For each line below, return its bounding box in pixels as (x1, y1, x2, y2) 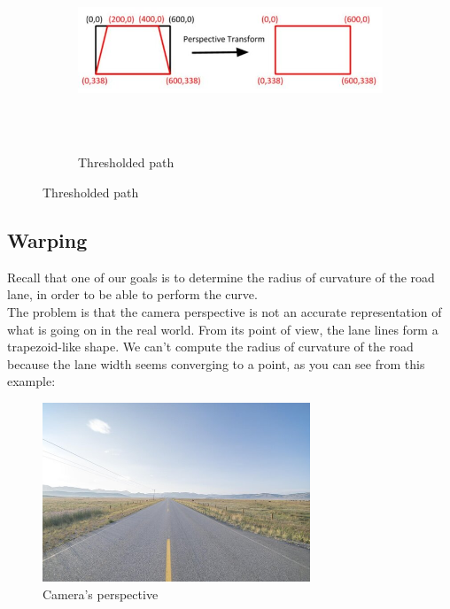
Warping (7, 226, 88, 253)
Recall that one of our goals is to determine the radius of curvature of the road (7, 267, 435, 286)
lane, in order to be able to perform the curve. (7, 285, 258, 304)
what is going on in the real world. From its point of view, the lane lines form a (7, 320, 438, 338)
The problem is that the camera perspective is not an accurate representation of (7, 302, 442, 320)
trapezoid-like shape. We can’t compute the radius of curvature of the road (7, 337, 414, 356)
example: (7, 372, 56, 390)
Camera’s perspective (43, 584, 159, 603)
